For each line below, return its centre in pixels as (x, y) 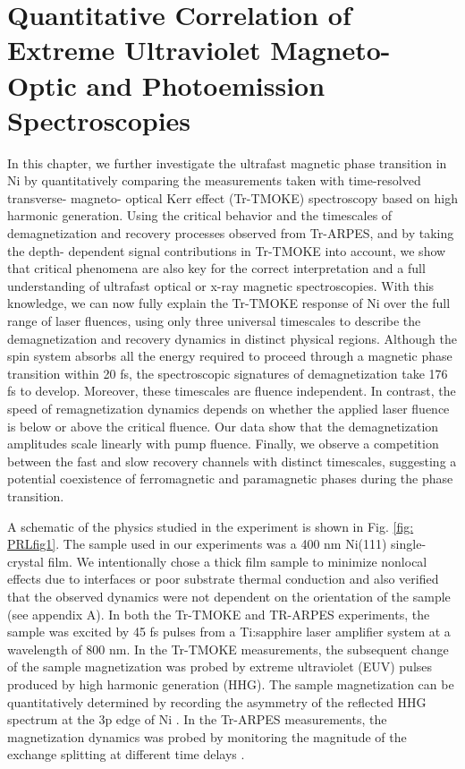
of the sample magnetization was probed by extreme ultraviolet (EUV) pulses (220, 666)
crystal (25, 561)
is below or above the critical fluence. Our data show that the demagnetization (223, 426)
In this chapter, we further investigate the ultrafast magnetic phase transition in (227, 162)
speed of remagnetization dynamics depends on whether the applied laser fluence (228, 408)
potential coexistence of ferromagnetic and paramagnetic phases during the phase (230, 478)
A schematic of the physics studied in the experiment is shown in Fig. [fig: (211, 526)
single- (409, 544)
